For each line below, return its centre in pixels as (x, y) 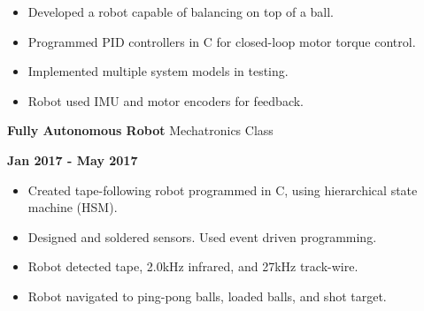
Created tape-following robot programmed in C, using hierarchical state (223, 190)
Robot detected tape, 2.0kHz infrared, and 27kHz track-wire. (193, 266)
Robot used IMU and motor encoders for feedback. (166, 100)
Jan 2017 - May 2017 (73, 159)
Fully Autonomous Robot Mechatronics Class (140, 130)
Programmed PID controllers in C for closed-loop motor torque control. (222, 41)
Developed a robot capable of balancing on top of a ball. (181, 11)
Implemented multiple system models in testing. (158, 71)
